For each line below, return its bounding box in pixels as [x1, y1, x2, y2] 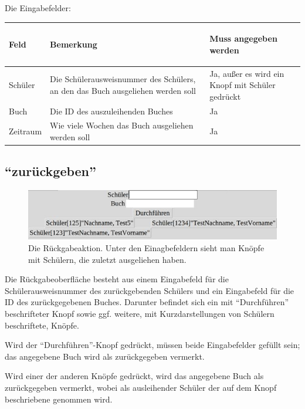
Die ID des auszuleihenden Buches [50, 104, 173, 117]
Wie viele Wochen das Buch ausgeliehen [50, 119, 194, 131]
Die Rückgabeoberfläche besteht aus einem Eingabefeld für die [5, 273, 229, 285]
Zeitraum [9, 125, 42, 137]
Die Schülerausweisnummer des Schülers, [50, 73, 196, 85]
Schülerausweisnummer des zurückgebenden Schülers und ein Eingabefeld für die [5, 284, 294, 296]
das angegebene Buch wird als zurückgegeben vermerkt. [5, 350, 205, 362]
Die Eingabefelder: [5, 2, 71, 13]
